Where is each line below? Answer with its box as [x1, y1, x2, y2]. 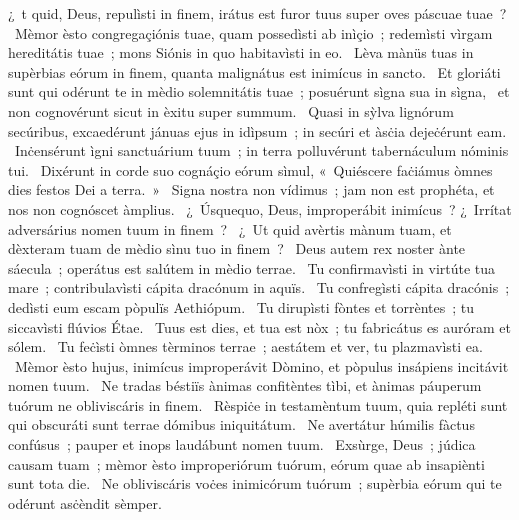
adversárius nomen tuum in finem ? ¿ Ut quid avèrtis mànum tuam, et [8, 218, 452, 239]
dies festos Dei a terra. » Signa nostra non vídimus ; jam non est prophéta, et [8, 179, 495, 200]
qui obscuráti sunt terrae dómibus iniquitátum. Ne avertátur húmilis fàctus [8, 414, 475, 435]
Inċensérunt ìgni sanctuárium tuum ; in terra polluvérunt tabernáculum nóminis [14, 140, 509, 161]
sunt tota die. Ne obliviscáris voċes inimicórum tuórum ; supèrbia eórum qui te [8, 473, 502, 494]
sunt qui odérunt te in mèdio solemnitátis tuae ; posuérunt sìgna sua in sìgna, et [8, 81, 510, 102]
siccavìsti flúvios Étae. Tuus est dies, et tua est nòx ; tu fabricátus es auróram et [8, 316, 512, 337]
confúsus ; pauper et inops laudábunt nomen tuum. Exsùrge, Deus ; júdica [8, 434, 476, 455]
